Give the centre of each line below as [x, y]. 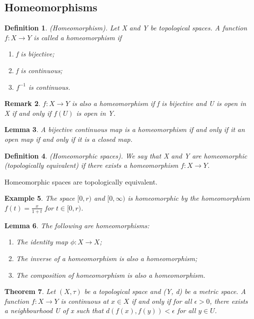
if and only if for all [162, 301]
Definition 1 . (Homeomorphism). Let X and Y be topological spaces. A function [126, 28]
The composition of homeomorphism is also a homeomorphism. [111, 275]
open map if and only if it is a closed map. [69, 139]
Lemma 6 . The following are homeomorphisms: [77, 225]
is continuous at [85, 301]
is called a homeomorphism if [78, 37]
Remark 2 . [23, 103]
